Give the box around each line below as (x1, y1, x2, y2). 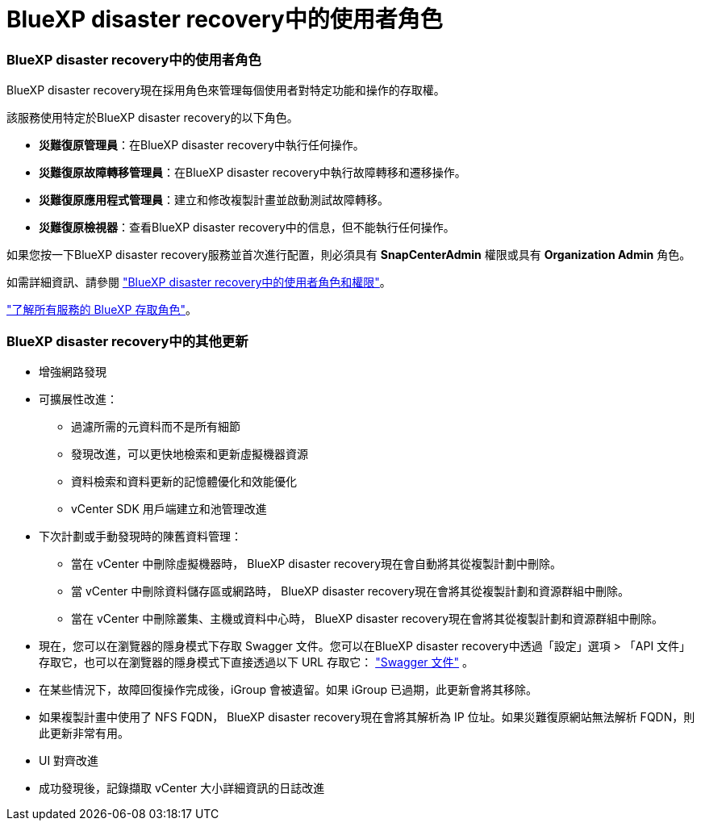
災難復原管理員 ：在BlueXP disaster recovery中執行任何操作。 (39, 138, 365, 152)
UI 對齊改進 (39, 753, 99, 767)
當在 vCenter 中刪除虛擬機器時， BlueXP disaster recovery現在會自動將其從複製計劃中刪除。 (71, 556, 562, 570)
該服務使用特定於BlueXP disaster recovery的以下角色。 (6, 111, 298, 125)
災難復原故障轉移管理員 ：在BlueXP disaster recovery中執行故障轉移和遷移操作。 (39, 165, 466, 180)
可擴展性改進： (39, 391, 118, 406)
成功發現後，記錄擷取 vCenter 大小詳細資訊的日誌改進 (39, 780, 325, 795)
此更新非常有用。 (39, 725, 129, 740)
